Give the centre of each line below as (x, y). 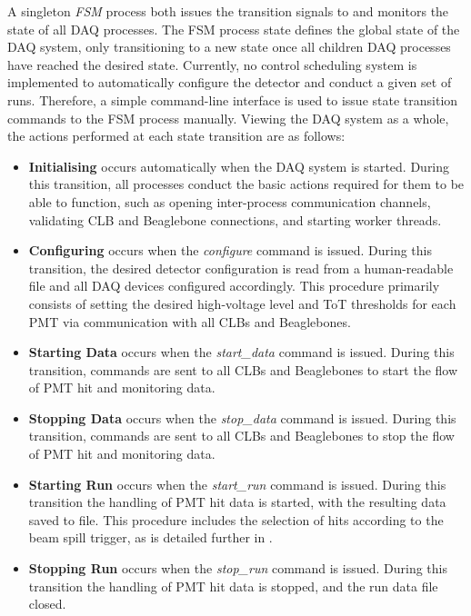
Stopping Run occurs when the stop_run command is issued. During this (238, 568)
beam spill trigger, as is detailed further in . (150, 537)
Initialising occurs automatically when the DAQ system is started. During (239, 166)
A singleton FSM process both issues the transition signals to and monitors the (228, 11)
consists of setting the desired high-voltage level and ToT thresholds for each (242, 303)
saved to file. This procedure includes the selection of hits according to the (236, 519)
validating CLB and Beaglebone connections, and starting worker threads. (235, 219)
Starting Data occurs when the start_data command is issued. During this (241, 352)
